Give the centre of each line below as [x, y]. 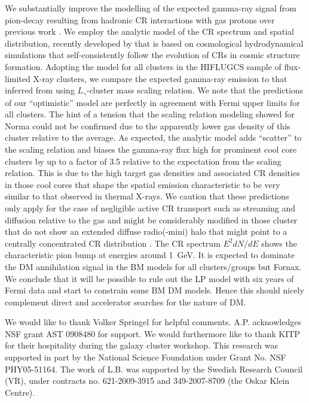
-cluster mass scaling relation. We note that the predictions [195, 90]
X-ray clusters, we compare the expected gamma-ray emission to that [160, 78]
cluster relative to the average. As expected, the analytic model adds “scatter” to [153, 137]
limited [18, 78]
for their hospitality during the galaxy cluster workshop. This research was [141, 345]
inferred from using [40, 90]
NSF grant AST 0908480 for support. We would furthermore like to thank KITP [152, 333]
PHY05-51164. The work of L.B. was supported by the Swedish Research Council [154, 369]
